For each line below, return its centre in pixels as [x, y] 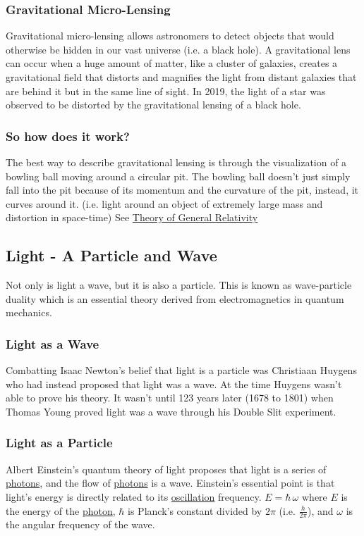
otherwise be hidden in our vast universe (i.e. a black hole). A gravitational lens [178, 49]
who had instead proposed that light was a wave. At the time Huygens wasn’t [174, 384]
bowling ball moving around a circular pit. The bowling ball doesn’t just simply [178, 176]
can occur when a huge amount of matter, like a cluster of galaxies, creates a [172, 63]
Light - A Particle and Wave [111, 255]
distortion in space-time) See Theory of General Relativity [132, 217]
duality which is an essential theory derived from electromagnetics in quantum [175, 298]
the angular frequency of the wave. [80, 524]
